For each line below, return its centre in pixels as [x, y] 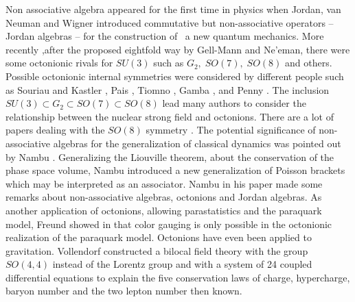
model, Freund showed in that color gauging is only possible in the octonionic [169, 224]
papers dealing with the [55, 130]
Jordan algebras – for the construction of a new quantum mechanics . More [165, 36]
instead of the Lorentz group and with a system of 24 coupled [182, 264]
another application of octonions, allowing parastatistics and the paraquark [164, 210]
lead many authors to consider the [234, 103]
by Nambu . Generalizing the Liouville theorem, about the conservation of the [170, 156]
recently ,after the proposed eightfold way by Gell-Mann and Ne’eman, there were [178, 49]
